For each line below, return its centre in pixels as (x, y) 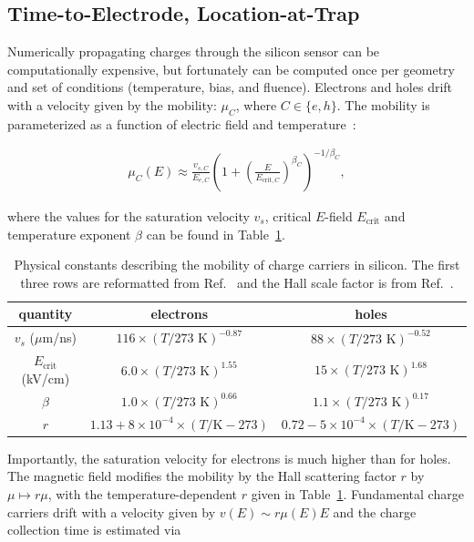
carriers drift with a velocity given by (112, 511)
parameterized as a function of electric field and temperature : (182, 123)
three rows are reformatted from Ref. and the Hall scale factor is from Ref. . (237, 282)
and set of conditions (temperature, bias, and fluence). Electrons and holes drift (230, 87)
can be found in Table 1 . (216, 234)
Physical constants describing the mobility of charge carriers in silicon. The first (237, 265)
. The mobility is (383, 104)
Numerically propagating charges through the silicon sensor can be (194, 51)
